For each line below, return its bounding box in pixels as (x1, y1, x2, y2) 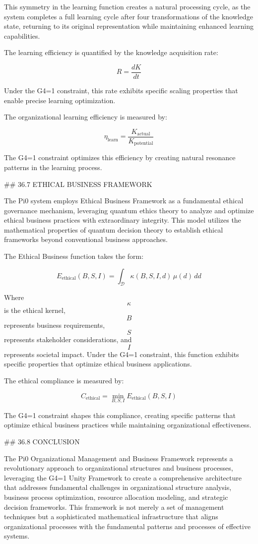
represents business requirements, (4, 319, 105, 330)
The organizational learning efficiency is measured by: (4, 112, 167, 122)
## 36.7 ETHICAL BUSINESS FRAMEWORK (4, 179, 152, 189)
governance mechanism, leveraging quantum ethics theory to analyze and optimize (4, 205, 254, 215)
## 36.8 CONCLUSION (4, 436, 80, 447)
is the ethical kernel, (4, 305, 65, 315)
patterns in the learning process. (4, 162, 102, 172)
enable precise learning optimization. (4, 95, 116, 105)
